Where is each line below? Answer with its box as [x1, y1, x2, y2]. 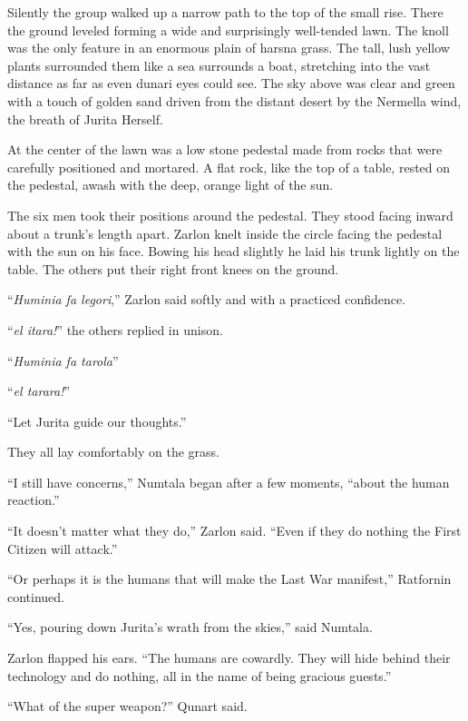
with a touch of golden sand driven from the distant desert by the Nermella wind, [7, 91, 462, 110]
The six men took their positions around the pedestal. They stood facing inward [7, 205, 453, 224]
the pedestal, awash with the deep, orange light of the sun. [7, 175, 334, 194]
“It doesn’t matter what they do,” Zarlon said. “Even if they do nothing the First [7, 521, 462, 540]
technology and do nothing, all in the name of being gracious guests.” [7, 666, 392, 685]
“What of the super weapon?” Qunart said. [7, 696, 248, 716]
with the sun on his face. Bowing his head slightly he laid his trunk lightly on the [7, 242, 460, 261]
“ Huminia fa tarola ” [7, 351, 119, 370]
